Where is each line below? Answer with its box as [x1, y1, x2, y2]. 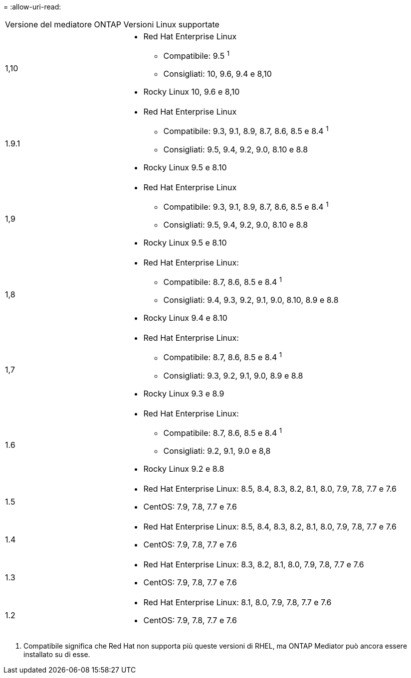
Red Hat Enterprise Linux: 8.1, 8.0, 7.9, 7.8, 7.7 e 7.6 [143, 597, 332, 607]
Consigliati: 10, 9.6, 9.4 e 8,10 [163, 69, 272, 79]
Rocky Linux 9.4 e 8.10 [143, 313, 227, 323]
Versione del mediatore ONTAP [5, 19, 122, 29]
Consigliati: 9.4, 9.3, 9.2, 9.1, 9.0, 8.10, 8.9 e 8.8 [163, 295, 339, 305]
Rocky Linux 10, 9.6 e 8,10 [143, 87, 240, 97]
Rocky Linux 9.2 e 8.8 [143, 463, 224, 474]
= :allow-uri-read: [3, 2, 61, 11]
